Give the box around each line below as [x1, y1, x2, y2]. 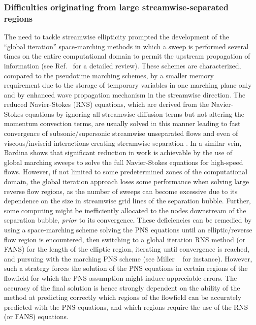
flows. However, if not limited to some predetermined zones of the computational [4, 166, 248, 177]
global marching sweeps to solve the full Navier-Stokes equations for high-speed [4, 157, 243, 167]
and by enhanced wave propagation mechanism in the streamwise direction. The [4, 89, 246, 99]
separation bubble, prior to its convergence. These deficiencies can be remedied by [4, 215, 252, 225]
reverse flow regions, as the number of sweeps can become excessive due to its [4, 186, 238, 196]
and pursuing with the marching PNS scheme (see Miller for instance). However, [4, 253, 252, 263]
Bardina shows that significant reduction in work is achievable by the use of [4, 147, 232, 158]
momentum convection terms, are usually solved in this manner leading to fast [4, 118, 241, 129]
